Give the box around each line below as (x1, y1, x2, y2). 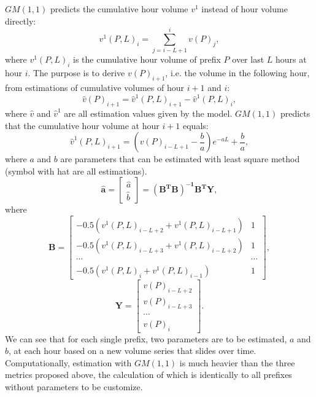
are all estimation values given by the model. (64, 107, 233, 120)
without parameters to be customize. (5, 380, 143, 393)
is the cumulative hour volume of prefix (73, 53, 221, 66)
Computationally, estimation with (5, 356, 132, 369)
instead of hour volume (201, 2, 288, 15)
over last (232, 53, 264, 66)
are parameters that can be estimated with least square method (60, 152, 300, 165)
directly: (5, 14, 36, 27)
